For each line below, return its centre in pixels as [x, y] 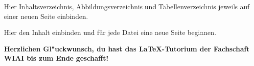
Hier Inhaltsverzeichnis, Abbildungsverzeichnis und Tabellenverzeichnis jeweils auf [127, 6]
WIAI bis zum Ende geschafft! [56, 58]
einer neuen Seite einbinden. [46, 16]
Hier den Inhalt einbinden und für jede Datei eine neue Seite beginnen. [110, 32]
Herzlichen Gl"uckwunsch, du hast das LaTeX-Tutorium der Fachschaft [127, 48]
